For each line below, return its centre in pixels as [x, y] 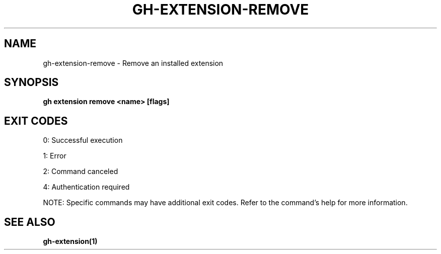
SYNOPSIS [31, 82]
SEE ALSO [30, 222]
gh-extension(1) [70, 241]
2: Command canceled [81, 172]
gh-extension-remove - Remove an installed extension [133, 63]
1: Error [55, 156]
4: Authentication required [86, 187]
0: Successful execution [83, 140]
